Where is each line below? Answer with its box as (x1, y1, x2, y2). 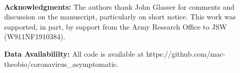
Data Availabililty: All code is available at (4, 48, 144, 59)
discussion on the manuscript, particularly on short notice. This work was (4, 11, 236, 22)
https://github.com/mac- (146, 48, 226, 59)
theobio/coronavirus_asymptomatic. (4, 58, 119, 69)
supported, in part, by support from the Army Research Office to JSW (4, 21, 227, 32)
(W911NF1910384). (4, 31, 65, 42)
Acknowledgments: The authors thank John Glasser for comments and (4, 1, 234, 12)
